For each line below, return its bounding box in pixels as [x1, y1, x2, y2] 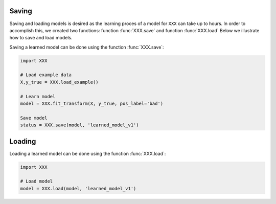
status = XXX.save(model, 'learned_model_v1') [20, 122, 139, 128]
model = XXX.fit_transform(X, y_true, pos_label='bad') [20, 101, 164, 107]
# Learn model [20, 94, 56, 99]
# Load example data [20, 72, 72, 78]
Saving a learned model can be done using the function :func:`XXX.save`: [9, 44, 164, 50]
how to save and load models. [9, 35, 73, 41]
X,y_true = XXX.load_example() [20, 79, 99, 85]
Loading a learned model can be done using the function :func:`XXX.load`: [9, 150, 166, 156]
